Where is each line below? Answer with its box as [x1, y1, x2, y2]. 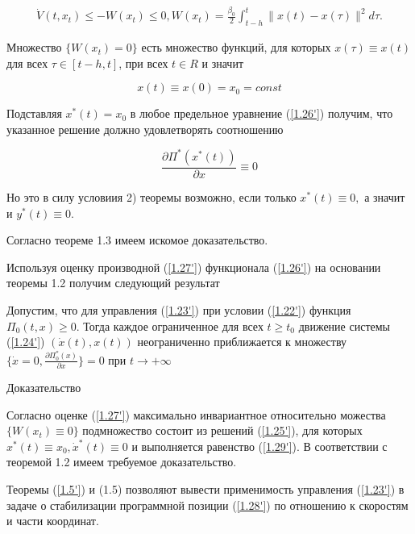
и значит [201, 54, 244, 71]
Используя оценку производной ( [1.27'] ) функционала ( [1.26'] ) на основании [6, 258, 381, 275]
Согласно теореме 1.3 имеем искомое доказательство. [6, 232, 268, 248]
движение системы [298, 317, 390, 334]
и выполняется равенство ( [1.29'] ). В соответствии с [131, 437, 388, 454]
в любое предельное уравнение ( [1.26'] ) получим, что [130, 105, 393, 122]
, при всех [118, 54, 168, 71]
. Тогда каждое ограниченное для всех [76, 317, 264, 334]
